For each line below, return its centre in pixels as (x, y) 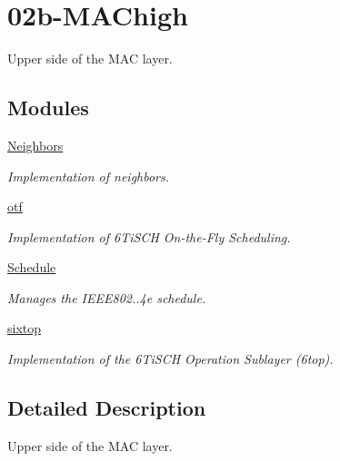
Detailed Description (107, 408)
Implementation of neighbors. (89, 176)
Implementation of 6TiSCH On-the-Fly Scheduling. (149, 236)
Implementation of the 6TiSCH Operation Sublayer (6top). (170, 359)
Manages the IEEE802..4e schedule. (107, 297)
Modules (48, 108)
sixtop (25, 328)
